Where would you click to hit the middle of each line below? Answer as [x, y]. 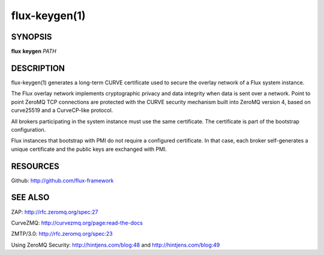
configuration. [28, 129]
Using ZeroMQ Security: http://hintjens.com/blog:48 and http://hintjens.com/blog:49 [115, 245]
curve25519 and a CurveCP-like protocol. [62, 110]
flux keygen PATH [34, 51]
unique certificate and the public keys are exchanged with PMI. [89, 149]
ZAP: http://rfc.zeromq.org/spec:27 [55, 212]
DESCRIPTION [38, 68]
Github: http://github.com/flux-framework [62, 180]
